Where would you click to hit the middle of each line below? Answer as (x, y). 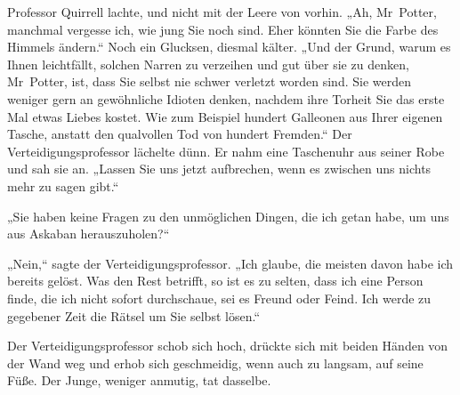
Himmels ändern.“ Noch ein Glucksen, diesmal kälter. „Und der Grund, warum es (229, 47)
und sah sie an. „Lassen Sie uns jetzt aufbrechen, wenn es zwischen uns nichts (219, 169)
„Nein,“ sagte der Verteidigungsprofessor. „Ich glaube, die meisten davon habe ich (230, 263)
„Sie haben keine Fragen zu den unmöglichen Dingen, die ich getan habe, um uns (228, 216)
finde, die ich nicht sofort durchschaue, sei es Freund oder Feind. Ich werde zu (219, 298)
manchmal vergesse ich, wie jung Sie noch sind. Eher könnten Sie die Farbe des (223, 29)
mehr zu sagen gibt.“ (63, 185)
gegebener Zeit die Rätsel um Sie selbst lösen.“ (133, 315)
